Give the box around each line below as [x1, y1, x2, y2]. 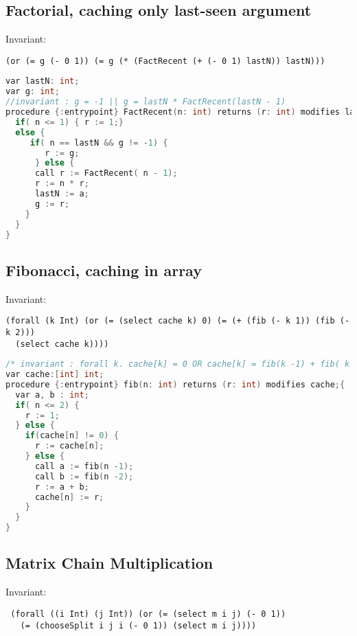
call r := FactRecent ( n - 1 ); [34, 168, 178, 179]
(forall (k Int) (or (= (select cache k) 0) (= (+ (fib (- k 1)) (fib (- [5, 316, 350, 326]
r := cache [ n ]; [34, 441, 104, 451]
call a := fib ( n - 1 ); [34, 461, 134, 471]
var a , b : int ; [15, 389, 89, 400]
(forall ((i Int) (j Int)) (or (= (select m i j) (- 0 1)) [10, 609, 286, 619]
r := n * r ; [34, 179, 89, 189]
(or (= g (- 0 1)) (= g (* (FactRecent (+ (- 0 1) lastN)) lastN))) [5, 56, 325, 66]
